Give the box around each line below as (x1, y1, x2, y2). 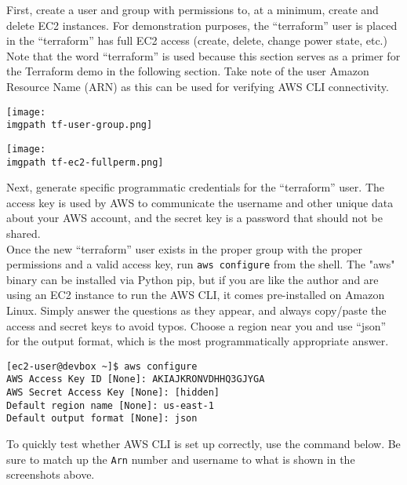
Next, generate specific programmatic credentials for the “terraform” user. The (6, 179, 384, 195)
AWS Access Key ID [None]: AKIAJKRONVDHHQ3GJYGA (6, 374, 265, 385)
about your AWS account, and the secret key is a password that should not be (6, 210, 383, 226)
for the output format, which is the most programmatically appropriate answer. (6, 333, 389, 349)
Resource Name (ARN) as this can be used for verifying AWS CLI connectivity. (6, 78, 389, 94)
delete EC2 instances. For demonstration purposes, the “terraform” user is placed (6, 16, 398, 33)
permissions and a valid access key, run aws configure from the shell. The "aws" (6, 256, 395, 272)
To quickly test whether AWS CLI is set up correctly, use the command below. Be (6, 436, 401, 452)
